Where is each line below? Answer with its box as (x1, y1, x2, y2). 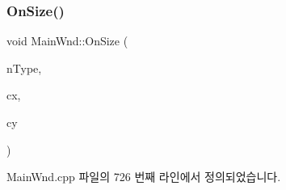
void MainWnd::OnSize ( (6, 32, 128, 49)
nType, (6, 59, 42, 76)
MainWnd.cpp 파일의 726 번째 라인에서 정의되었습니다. (6, 168, 281, 185)
